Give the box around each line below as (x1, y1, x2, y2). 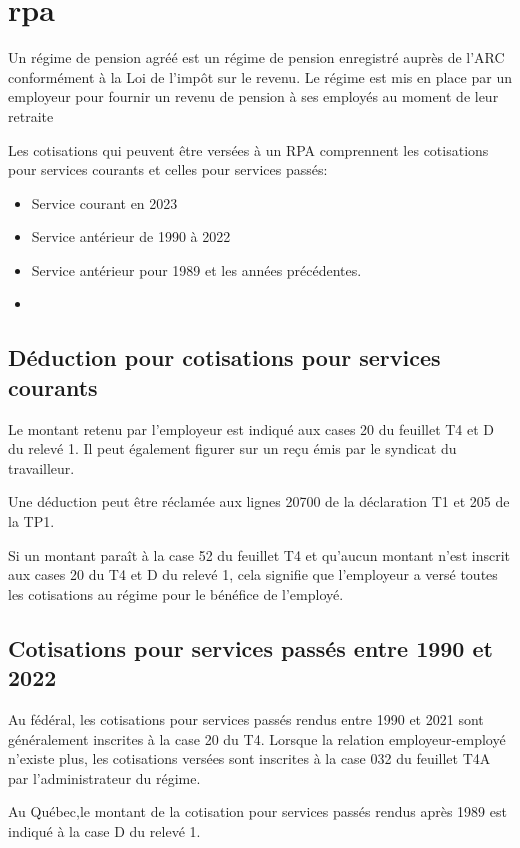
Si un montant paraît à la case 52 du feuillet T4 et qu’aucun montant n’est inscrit (8, 544, 510, 565)
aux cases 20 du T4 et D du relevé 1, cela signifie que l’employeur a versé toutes (8, 564, 498, 585)
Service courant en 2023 (31, 192, 178, 213)
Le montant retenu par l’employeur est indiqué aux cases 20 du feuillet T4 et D (8, 418, 495, 439)
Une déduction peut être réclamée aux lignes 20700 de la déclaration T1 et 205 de (8, 491, 510, 512)
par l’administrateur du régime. (8, 767, 201, 788)
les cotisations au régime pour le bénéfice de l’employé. (8, 583, 344, 604)
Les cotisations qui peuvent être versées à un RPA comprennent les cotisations (8, 139, 489, 160)
